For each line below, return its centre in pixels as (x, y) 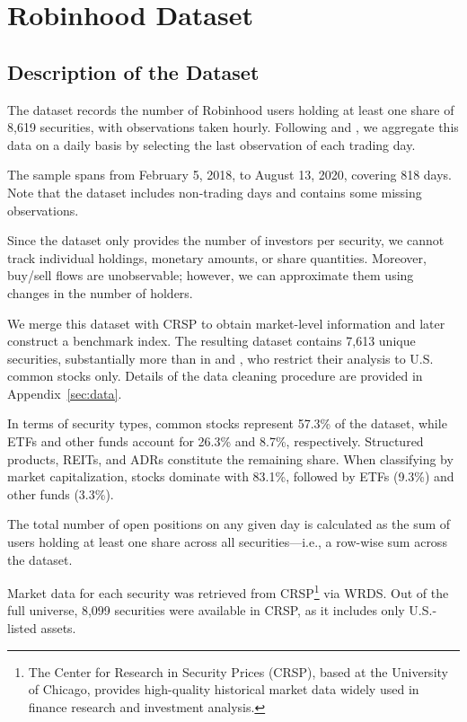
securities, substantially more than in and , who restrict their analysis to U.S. (220, 358)
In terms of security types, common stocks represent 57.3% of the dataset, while (227, 423)
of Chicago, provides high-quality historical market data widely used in (224, 689)
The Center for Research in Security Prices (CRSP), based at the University (238, 671)
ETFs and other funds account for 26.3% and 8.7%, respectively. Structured (216, 441)
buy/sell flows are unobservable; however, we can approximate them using (211, 275)
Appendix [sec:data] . (65, 393)
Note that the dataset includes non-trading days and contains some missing (215, 192)
